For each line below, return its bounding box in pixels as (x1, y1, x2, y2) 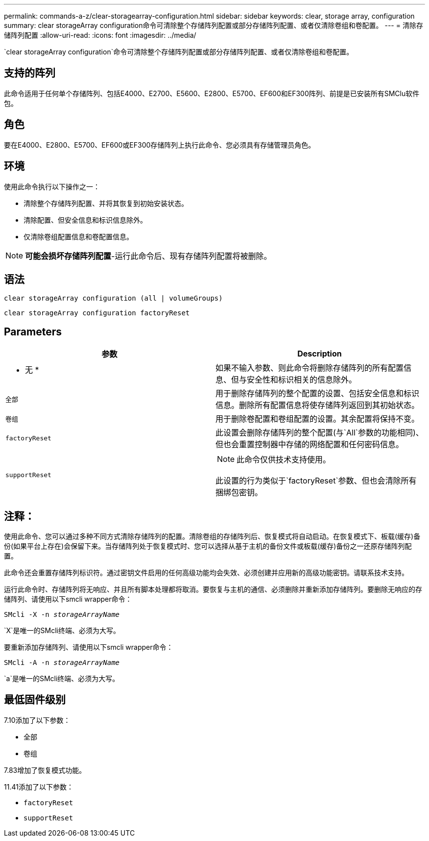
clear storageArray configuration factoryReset (4, 309, 190, 317)
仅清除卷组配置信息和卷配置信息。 (24, 232, 133, 241)
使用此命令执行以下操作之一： (4, 182, 100, 191)
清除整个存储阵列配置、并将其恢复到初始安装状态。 (24, 199, 188, 207)
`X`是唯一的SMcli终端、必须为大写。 (4, 626, 120, 635)
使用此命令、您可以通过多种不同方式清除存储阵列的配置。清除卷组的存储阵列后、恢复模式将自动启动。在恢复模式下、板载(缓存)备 (4, 532, 421, 541)
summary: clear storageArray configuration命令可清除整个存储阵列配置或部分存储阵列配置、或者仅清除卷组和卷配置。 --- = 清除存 (4, 21, 423, 29)
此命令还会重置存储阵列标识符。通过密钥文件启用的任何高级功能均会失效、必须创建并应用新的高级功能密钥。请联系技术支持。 (4, 568, 408, 577)
